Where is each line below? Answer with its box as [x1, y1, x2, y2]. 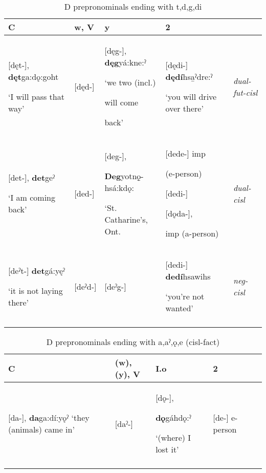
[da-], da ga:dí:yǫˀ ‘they [8, 412, 90, 423]
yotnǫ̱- [121, 169, 144, 182]
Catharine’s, [104, 213, 148, 225]
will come [104, 96, 139, 108]
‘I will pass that [8, 90, 64, 102]
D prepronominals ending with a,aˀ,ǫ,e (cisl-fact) [46, 336, 220, 348]
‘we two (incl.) [104, 76, 156, 88]
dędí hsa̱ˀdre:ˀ [165, 70, 213, 82]
